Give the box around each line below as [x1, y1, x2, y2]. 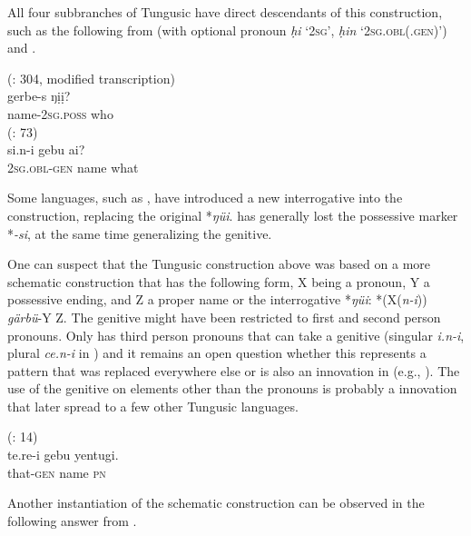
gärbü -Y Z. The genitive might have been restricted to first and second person [7, 307, 441, 326]
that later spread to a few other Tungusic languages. [7, 396, 299, 415]
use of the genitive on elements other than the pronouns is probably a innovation [7, 379, 457, 398]
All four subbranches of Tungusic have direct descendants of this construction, [7, 3, 443, 21]
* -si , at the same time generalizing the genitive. [7, 223, 272, 243]
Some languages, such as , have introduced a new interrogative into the [7, 188, 403, 207]
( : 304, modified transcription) [7, 68, 175, 87]
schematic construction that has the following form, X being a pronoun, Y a [7, 272, 430, 291]
